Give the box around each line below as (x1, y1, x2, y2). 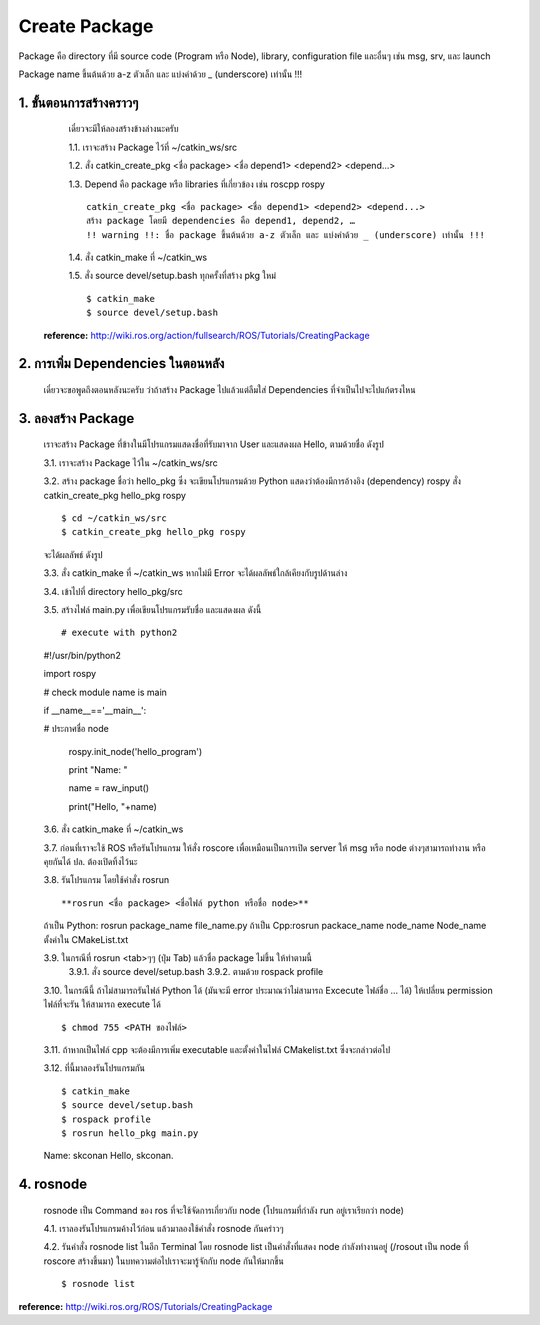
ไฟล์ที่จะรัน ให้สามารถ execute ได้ (43, 998, 162, 1010)
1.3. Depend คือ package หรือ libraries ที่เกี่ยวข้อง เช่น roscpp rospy (68, 178, 325, 190)
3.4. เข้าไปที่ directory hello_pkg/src (43, 585, 184, 597)
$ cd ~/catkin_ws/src (61, 513, 167, 524)
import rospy (43, 668, 97, 680)
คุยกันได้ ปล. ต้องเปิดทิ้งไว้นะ (43, 856, 138, 868)
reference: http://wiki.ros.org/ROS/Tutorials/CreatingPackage (18, 1300, 273, 1312)
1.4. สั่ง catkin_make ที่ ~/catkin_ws (68, 251, 208, 264)
